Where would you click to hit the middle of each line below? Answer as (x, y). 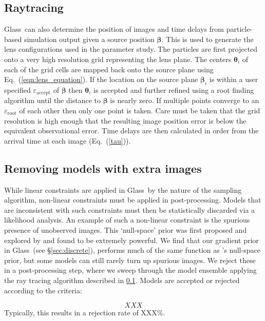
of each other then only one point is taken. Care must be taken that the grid (140, 111)
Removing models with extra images (103, 168)
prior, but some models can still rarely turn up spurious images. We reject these (130, 260)
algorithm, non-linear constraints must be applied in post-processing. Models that (133, 200)
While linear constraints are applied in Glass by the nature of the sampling (123, 189)
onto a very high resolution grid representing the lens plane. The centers (118, 59)
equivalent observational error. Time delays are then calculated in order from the (131, 131)
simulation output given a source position (89, 39)
